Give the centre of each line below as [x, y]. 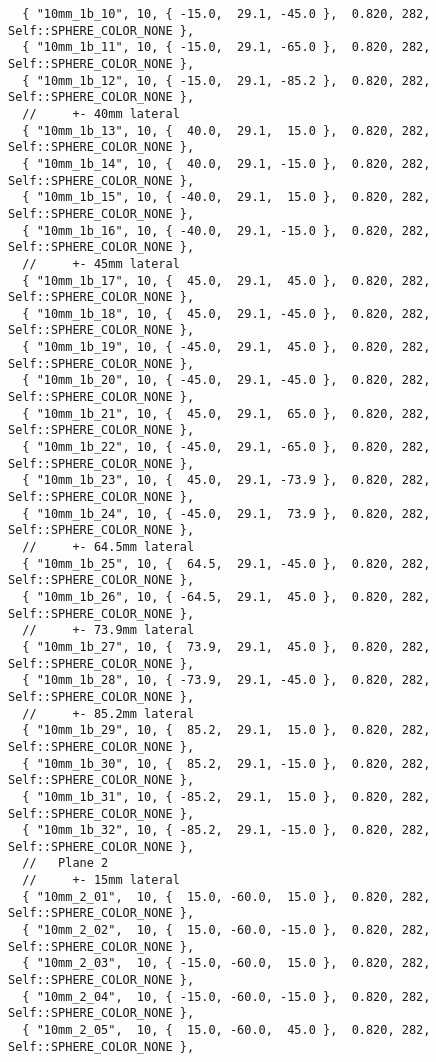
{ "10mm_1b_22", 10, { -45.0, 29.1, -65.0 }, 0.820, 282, [226, 447]
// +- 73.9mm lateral [108, 630]
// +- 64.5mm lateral [108, 547]
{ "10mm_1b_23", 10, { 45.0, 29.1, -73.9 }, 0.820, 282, [226, 480]
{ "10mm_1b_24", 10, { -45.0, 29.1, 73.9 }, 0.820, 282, [226, 513]
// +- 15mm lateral [101, 880]
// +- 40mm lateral [101, 113]
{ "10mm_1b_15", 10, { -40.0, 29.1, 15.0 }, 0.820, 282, [226, 197]
